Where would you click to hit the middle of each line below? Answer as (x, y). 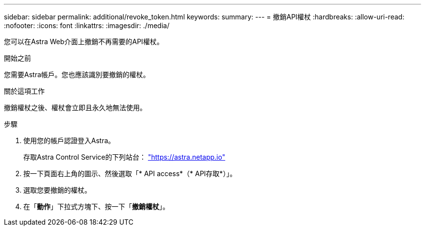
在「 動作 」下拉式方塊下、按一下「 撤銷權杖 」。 (96, 206)
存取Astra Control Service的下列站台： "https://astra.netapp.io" (124, 157)
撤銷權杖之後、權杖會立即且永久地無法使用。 (75, 107)
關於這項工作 (24, 91)
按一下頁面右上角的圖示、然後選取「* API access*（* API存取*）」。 (130, 173)
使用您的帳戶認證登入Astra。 (69, 140)
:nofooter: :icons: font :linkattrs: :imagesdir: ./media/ (87, 25)
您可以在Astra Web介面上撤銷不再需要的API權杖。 (84, 41)
